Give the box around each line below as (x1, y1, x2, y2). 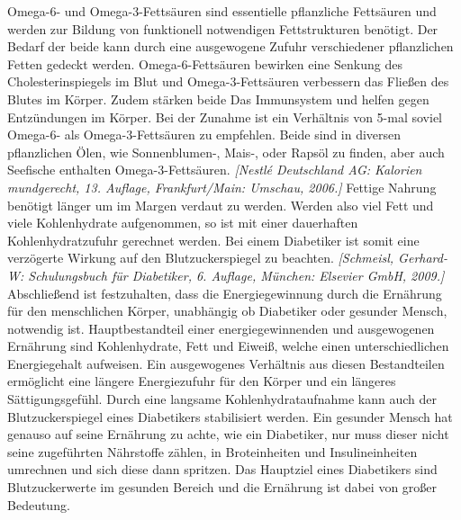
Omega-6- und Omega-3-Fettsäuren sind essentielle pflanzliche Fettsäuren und (7, 2, 437, 20)
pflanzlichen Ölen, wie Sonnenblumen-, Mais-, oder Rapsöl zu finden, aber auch (7, 142, 445, 161)
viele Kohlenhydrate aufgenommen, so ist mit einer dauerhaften (7, 213, 358, 232)
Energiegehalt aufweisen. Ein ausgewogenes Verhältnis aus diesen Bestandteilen (7, 354, 445, 372)
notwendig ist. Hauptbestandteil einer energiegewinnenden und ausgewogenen (7, 318, 435, 337)
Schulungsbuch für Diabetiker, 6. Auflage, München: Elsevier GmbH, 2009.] (28, 265, 445, 284)
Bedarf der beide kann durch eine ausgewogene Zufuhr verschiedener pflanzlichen (7, 37, 454, 56)
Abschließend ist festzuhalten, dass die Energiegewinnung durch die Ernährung (7, 283, 442, 302)
